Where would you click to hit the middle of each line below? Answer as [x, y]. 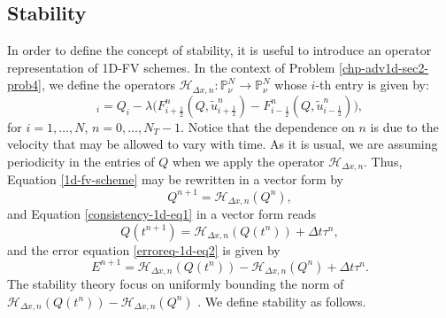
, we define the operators [108, 85]
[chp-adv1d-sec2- [384, 67]
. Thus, [383, 162]
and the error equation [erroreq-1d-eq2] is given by [144, 249]
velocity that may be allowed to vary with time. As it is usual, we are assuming [223, 144]
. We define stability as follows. [282, 301]
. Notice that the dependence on [268, 126]
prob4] [24, 85]
